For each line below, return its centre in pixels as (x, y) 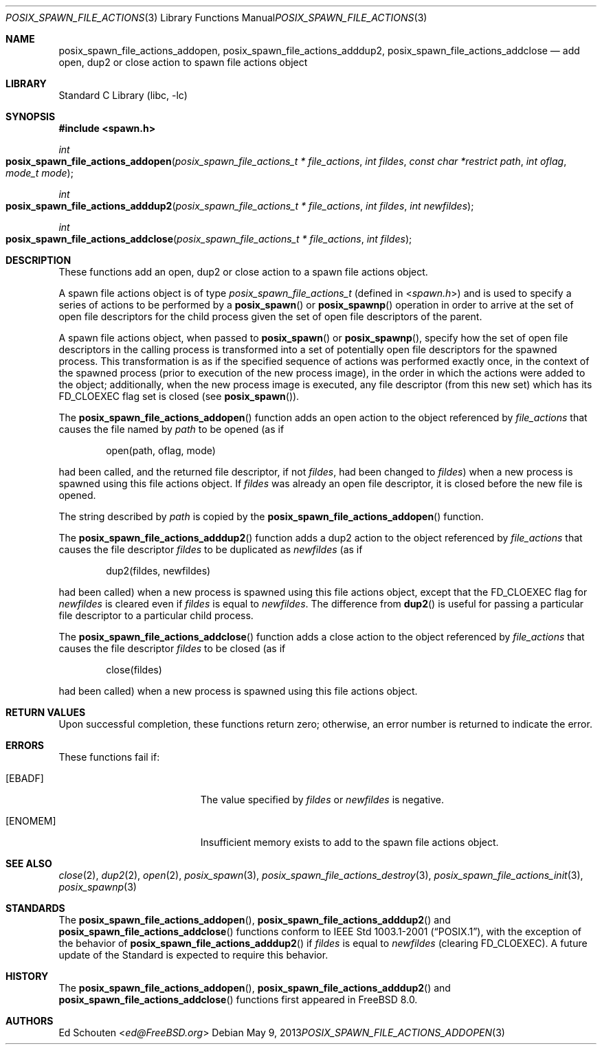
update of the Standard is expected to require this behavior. (193, 955)
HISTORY (27, 976)
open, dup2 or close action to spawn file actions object (183, 62)
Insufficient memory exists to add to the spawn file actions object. (349, 842)
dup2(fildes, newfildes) (158, 571)
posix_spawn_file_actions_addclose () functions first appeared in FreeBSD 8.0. (238, 999)
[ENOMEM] (31, 821)
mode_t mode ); (40, 173)
